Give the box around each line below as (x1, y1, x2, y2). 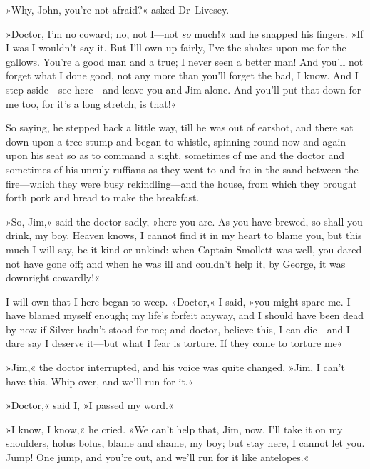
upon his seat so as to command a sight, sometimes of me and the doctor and (6, 148, 344, 163)
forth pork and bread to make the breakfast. (6, 190, 200, 205)
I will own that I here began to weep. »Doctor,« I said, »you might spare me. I (6, 293, 351, 308)
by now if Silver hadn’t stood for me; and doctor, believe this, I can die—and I (6, 321, 350, 336)
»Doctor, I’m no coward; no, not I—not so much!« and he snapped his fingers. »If (6, 26, 364, 41)
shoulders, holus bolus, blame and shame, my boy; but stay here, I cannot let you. (6, 435, 365, 450)
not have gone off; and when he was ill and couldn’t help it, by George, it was (6, 256, 346, 271)
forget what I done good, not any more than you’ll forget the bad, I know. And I (6, 68, 359, 83)
